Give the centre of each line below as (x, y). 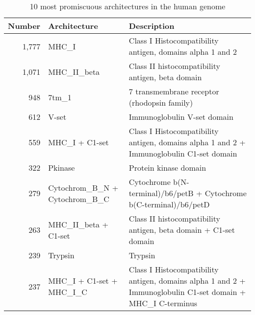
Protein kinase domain (167, 168)
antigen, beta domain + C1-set (182, 230)
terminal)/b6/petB (161, 193)
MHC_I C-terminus (163, 303)
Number (24, 26)
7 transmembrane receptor (174, 91)
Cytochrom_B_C (79, 199)
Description (152, 26)
